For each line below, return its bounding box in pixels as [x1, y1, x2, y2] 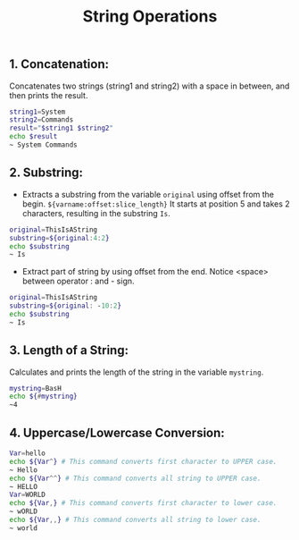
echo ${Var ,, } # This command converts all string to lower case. [9, 516, 262, 525]
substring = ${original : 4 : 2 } [9, 233, 110, 242]
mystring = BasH [9, 384, 62, 392]
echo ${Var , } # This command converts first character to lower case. [9, 499, 278, 508]
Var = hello [9, 449, 46, 458]
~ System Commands [9, 140, 78, 149]
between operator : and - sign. [21, 275, 136, 287]
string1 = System [9, 107, 66, 116]
